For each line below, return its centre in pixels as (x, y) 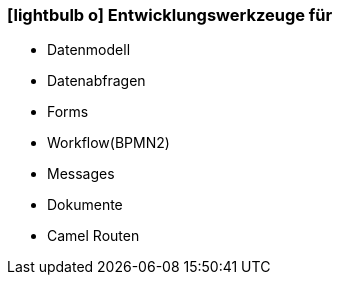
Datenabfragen (96, 81)
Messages (81, 174)
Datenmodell (89, 50)
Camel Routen (93, 236)
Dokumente (85, 205)
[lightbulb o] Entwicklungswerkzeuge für (170, 15)
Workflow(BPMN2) (108, 143)
